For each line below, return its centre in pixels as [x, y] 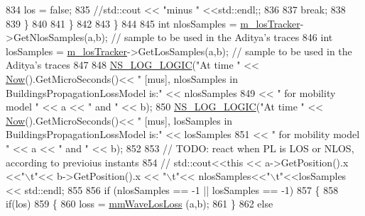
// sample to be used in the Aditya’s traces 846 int [222, 37]
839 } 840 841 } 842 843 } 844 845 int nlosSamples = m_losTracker [153, 23]
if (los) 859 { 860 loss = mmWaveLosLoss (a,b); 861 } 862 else [140, 204]
